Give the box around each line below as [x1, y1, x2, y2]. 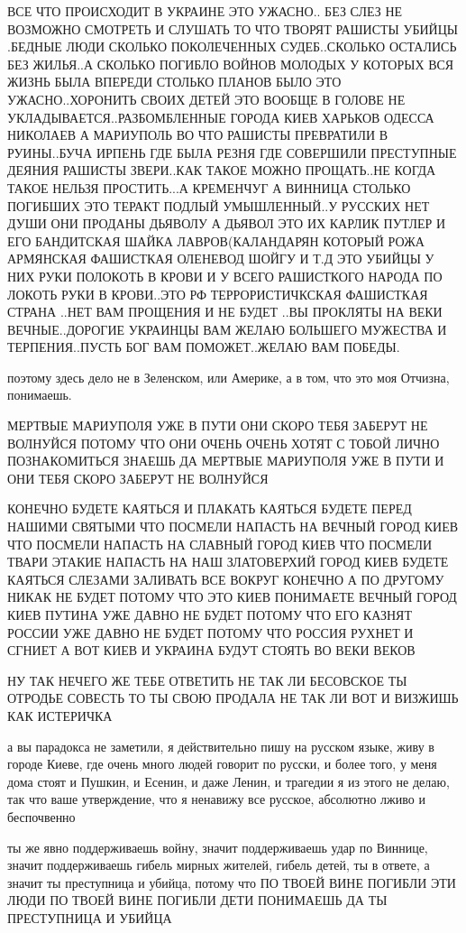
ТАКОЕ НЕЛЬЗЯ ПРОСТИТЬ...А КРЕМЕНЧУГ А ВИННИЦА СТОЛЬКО [7, 178, 411, 197]
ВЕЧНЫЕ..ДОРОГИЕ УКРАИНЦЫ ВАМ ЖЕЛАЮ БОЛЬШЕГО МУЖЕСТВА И [7, 319, 447, 338]
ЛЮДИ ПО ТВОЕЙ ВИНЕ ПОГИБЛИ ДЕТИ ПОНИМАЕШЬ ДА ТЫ [7, 891, 388, 910]
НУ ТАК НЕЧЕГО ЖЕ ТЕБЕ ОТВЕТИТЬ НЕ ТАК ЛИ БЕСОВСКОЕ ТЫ [7, 670, 407, 689]
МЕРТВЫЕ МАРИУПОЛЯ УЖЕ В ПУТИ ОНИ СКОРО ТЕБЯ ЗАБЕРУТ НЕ [7, 416, 428, 435]
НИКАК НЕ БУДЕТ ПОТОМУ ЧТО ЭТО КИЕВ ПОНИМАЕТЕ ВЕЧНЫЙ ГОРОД [7, 587, 457, 606]
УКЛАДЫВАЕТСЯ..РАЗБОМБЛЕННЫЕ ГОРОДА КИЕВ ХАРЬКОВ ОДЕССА [7, 107, 434, 126]
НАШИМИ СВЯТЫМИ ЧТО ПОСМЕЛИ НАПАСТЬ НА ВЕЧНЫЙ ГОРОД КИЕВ [7, 517, 459, 536]
